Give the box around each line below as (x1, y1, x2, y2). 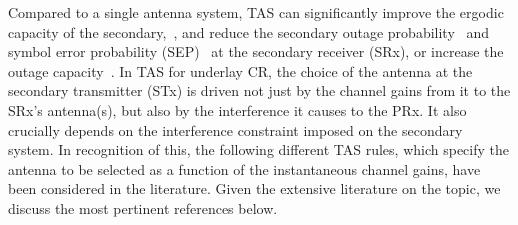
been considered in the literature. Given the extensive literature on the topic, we (8, 178, 501, 199)
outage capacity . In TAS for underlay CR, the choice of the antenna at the (8, 60, 473, 81)
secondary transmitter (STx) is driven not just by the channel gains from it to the (8, 80, 511, 101)
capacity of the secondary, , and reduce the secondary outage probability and (8, 21, 490, 42)
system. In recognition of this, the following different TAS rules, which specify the (8, 139, 510, 160)
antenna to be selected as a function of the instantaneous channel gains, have (8, 158, 481, 179)
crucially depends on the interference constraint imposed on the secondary (8, 119, 463, 140)
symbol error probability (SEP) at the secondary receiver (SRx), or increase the (8, 41, 504, 62)
